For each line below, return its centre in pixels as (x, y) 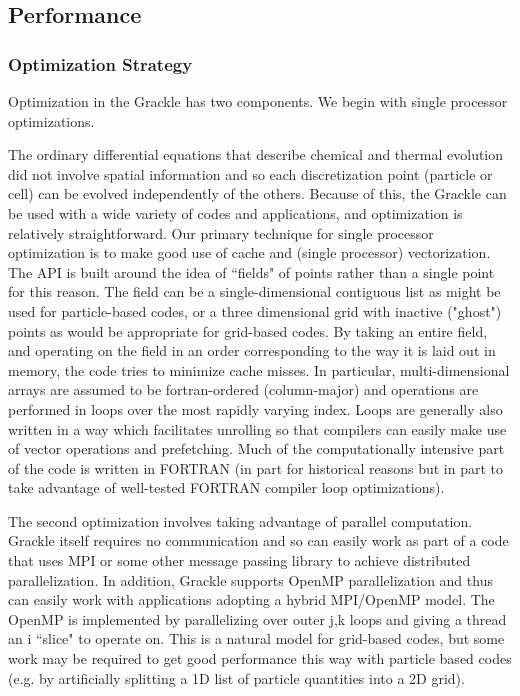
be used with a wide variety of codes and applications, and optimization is (235, 212)
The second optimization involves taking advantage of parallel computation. (240, 520)
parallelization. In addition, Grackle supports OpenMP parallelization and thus (250, 579)
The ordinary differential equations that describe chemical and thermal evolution (256, 154)
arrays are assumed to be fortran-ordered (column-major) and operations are (243, 389)
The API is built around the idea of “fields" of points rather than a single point (251, 271)
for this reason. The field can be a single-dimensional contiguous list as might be (254, 291)
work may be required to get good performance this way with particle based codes (260, 658)
